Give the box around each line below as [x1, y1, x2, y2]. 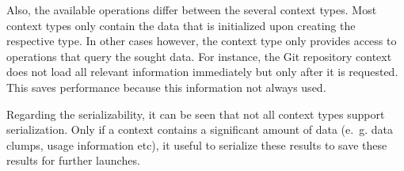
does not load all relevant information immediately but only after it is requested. [6, 63, 398, 80]
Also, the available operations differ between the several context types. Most [6, 2, 377, 17]
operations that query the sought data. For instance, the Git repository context [6, 47, 392, 64]
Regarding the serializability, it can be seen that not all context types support [6, 105, 385, 122]
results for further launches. [6, 152, 140, 169]
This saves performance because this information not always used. [6, 78, 326, 95]
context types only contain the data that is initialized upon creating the [6, 17, 356, 33]
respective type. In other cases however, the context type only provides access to [6, 32, 397, 49]
